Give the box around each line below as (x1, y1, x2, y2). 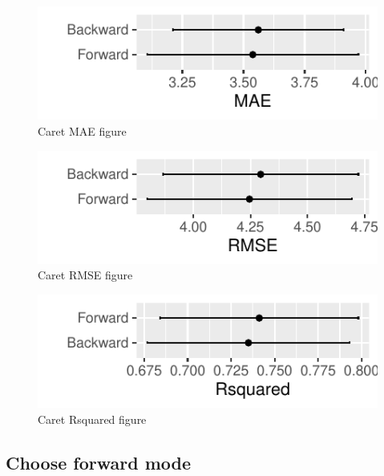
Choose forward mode (6, 450, 192, 474)
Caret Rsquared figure (38, 410, 147, 427)
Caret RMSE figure (38, 266, 133, 283)
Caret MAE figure (38, 122, 127, 139)
